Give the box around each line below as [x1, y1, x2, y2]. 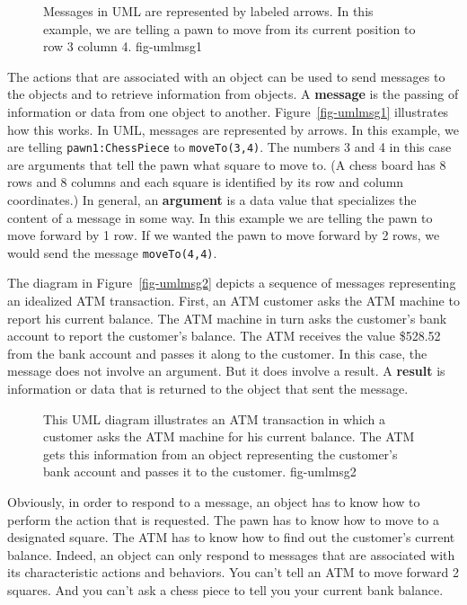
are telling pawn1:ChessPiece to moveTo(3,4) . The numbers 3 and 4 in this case [7, 138, 452, 156]
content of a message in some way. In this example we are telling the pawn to [7, 208, 433, 227]
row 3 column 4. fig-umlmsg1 [43, 37, 203, 56]
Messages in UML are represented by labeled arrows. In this [43, 2, 374, 20]
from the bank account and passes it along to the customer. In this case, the [7, 343, 427, 362]
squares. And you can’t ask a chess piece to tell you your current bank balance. [7, 580, 444, 599]
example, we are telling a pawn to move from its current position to [43, 19, 416, 38]
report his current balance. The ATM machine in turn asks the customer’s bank [7, 308, 447, 327]
